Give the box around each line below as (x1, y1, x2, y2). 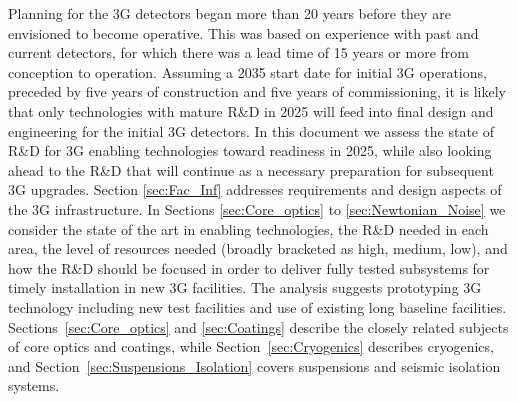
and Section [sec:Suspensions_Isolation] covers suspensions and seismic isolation (8, 355, 501, 376)
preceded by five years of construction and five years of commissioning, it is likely (8, 81, 506, 102)
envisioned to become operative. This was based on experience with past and (8, 22, 479, 43)
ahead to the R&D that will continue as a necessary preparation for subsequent (8, 159, 494, 180)
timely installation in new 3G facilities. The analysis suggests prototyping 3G (8, 277, 482, 298)
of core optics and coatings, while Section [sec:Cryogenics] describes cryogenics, (8, 336, 494, 357)
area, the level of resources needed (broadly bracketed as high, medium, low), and (8, 238, 508, 259)
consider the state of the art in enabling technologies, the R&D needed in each (8, 218, 489, 239)
